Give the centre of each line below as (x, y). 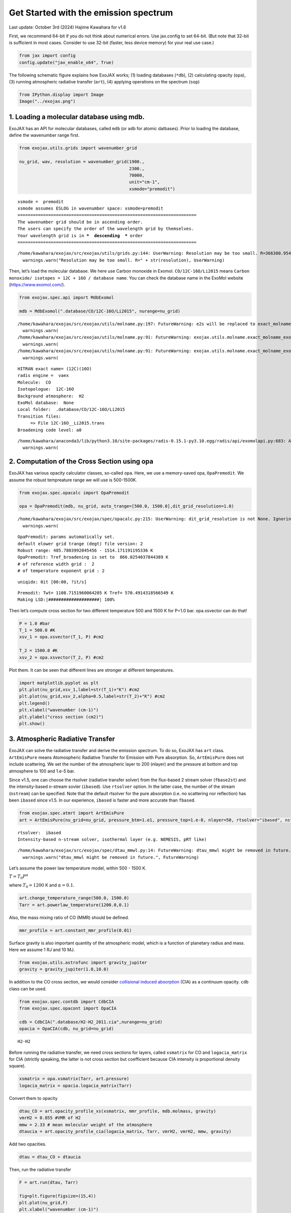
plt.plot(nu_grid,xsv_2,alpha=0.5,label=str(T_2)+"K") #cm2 (92, 697)
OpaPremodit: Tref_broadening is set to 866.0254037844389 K (93, 557)
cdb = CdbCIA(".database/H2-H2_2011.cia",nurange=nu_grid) (91, 1022)
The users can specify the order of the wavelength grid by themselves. (106, 229)
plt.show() (32, 723)
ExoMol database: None (46, 403)
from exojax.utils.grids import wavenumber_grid (78, 148)
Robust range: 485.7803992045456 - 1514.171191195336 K (85, 550)
